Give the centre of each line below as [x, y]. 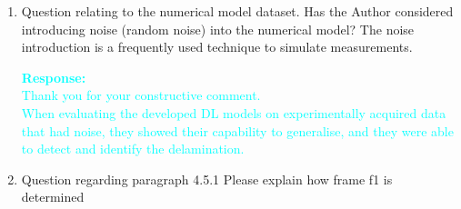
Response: [54, 77]
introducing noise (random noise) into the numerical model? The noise [218, 29]
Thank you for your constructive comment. [141, 95]
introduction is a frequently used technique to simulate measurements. [217, 47]
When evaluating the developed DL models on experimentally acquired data [234, 112]
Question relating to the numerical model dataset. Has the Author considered [237, 11]
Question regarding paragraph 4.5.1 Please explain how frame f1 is [207, 179]
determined [53, 197]
